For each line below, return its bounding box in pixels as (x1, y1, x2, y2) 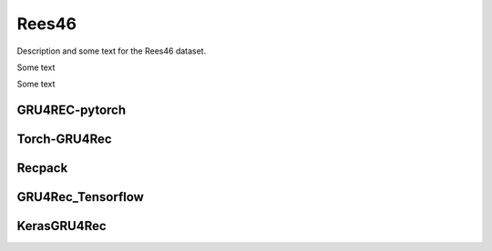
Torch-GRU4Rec (16, 132, 113, 147)
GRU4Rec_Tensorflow (16, 189, 145, 205)
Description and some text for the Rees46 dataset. (16, 45, 207, 56)
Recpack (16, 160, 68, 176)
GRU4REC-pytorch (16, 103, 127, 118)
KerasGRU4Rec (16, 218, 107, 234)
